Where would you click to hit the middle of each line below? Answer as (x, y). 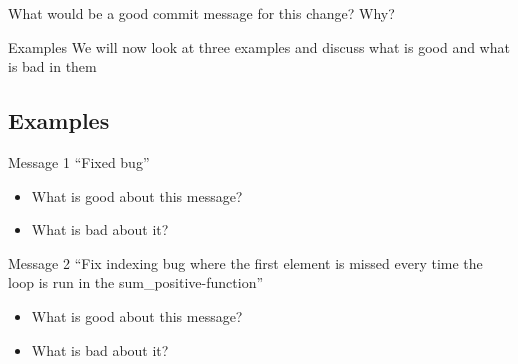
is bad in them (52, 66)
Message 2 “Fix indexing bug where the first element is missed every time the (245, 262)
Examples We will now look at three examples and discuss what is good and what (259, 46)
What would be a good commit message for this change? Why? (201, 13)
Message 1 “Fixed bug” (79, 161)
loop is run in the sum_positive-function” (136, 282)
